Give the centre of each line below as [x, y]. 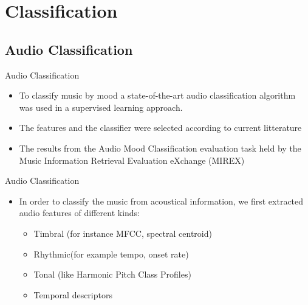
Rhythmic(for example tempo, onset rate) [111, 254]
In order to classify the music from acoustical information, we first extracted [161, 201]
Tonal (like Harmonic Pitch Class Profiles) [112, 274]
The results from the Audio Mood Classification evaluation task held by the [160, 148]
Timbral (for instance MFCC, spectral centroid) [123, 233]
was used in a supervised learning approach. [101, 107]
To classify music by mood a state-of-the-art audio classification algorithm [157, 95]
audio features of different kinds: [79, 213]
